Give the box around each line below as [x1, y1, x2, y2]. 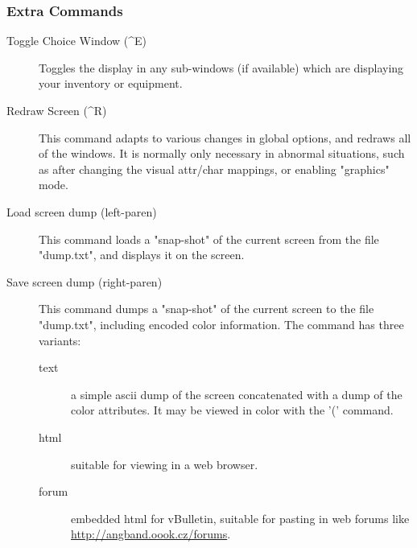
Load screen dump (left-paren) [6, 203, 157, 220]
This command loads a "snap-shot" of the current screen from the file [39, 230, 379, 247]
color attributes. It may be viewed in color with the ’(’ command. [71, 402, 394, 418]
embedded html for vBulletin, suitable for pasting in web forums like [71, 509, 410, 526]
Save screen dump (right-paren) [6, 273, 163, 290]
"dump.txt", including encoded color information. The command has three [39, 315, 404, 332]
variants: [39, 332, 81, 348]
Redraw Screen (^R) [6, 102, 107, 118]
